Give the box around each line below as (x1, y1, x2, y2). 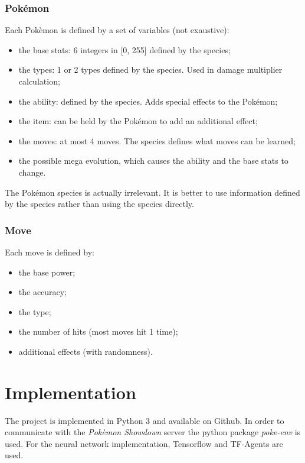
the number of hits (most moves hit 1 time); (18, 325, 178, 338)
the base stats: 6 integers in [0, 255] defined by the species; (18, 43, 231, 56)
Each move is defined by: (5, 245, 94, 258)
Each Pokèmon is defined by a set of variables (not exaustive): (5, 24, 229, 36)
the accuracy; (18, 286, 67, 298)
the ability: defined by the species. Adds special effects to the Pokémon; (18, 95, 278, 107)
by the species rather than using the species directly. (5, 197, 194, 210)
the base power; (18, 266, 76, 278)
